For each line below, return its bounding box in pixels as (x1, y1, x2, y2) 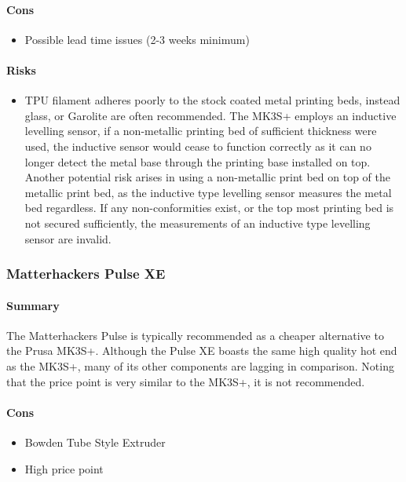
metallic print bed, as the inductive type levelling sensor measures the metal (24, 184, 392, 200)
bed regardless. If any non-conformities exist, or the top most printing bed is (24, 199, 394, 216)
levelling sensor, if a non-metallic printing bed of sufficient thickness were (24, 122, 377, 139)
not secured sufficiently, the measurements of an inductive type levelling (24, 214, 371, 231)
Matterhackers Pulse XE (6, 264, 166, 283)
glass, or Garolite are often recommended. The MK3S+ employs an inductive (24, 107, 397, 123)
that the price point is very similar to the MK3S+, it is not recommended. (6, 373, 365, 389)
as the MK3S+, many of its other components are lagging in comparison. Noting (6, 357, 394, 374)
